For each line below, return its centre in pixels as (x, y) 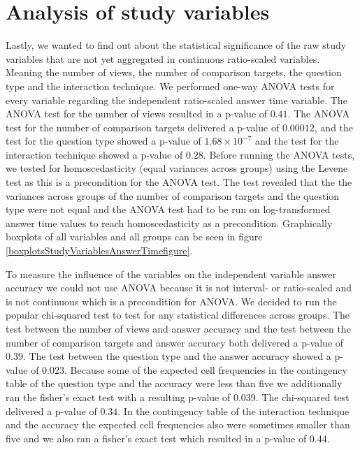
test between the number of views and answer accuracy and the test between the (178, 328)
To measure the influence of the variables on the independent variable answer (171, 274)
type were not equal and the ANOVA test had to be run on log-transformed (168, 209)
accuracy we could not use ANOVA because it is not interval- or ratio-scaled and (179, 288)
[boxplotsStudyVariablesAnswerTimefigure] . (99, 251)
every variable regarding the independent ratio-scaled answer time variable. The (177, 100)
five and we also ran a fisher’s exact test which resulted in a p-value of (156, 438)
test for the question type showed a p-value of (103, 141)
